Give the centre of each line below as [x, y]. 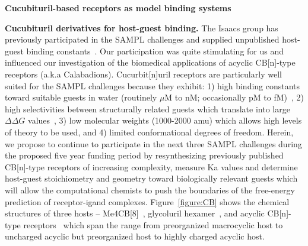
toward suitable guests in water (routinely [81, 97]
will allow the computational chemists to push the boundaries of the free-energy [150, 190]
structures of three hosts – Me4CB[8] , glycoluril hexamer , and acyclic [135, 213]
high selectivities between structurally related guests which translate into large [147, 109]
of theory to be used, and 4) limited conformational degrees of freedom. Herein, [149, 132]
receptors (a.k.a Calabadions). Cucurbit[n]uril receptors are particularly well [143, 74]
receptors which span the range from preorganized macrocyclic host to [153, 224]
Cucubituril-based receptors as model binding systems [118, 8]
